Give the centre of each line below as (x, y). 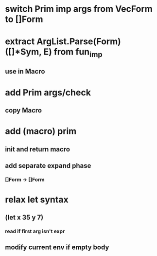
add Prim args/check (48, 92)
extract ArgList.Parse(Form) (63, 42)
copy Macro (24, 110)
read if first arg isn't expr (35, 231)
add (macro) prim (41, 131)
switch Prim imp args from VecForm (79, 9)
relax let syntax (37, 200)
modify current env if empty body (57, 247)
